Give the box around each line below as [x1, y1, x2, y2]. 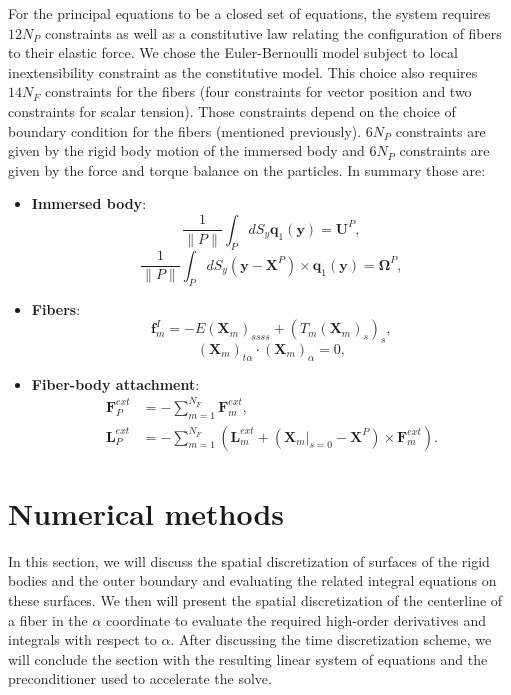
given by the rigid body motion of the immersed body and [8, 140, 365, 161]
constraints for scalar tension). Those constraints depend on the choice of [8, 100, 456, 121]
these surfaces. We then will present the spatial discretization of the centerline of [8, 589, 503, 610]
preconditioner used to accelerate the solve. [8, 668, 272, 689]
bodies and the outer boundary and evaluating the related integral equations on [8, 570, 497, 591]
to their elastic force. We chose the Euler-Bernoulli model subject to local [8, 42, 458, 63]
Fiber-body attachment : [31, 373, 200, 394]
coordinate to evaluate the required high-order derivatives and [106, 609, 486, 630]
